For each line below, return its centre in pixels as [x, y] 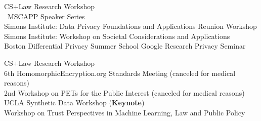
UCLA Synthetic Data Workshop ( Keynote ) [74, 103]
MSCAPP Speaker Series [46, 16]
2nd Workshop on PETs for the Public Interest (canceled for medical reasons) [124, 92]
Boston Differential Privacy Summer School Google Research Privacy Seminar [125, 46]
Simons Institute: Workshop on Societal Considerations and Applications [117, 36]
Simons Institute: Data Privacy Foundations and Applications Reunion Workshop [130, 26]
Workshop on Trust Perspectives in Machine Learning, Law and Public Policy [125, 112]
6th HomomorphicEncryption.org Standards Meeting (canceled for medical [120, 73]
